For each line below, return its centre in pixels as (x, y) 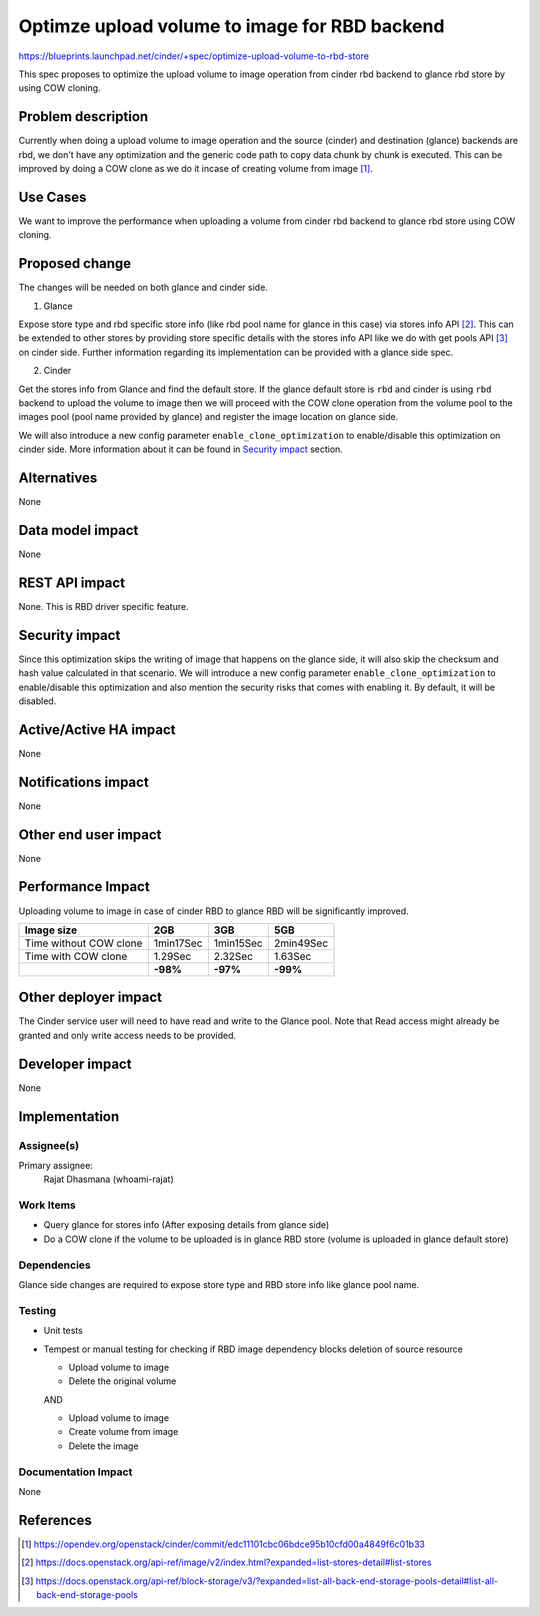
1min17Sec (178, 943)
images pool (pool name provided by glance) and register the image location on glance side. (208, 417)
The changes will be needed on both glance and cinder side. (143, 287)
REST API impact (71, 582)
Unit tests (63, 1331)
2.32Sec (233, 956)
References (55, 1520)
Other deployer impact (90, 997)
